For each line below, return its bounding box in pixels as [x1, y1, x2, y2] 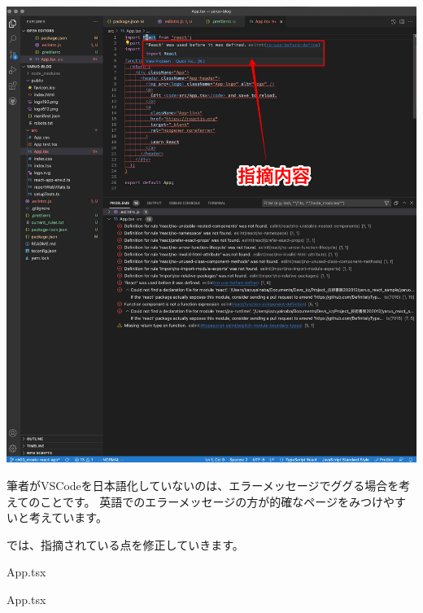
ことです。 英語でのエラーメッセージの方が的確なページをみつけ [40, 493, 384, 510]
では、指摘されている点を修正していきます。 [7, 536, 244, 553]
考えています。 [28, 509, 107, 526]
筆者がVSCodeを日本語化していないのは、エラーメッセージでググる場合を [7, 476, 399, 493]
